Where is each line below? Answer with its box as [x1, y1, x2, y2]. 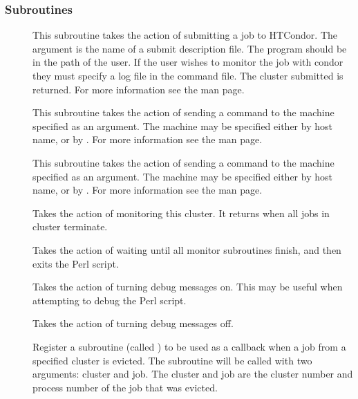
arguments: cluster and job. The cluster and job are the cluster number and [32, 366, 353, 381]
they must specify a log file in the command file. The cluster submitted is [32, 68, 343, 82]
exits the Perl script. [32, 256, 119, 270]
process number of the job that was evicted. [32, 380, 218, 394]
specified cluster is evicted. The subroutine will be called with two [32, 353, 312, 367]
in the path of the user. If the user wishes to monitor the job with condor [32, 55, 343, 69]
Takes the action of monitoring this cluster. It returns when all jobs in [32, 205, 330, 220]
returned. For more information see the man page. [32, 82, 245, 96]
